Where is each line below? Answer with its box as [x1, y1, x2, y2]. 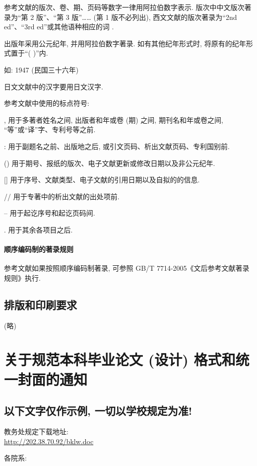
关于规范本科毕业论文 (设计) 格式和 [4, 349, 236, 370]
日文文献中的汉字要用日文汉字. [4, 81, 103, 91]
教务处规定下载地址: [4, 426, 68, 437]
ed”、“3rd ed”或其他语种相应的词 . [4, 21, 114, 32]
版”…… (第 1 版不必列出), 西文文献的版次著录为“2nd [71, 11, 237, 22]
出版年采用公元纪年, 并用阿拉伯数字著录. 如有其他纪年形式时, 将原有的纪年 [4, 38, 246, 48]
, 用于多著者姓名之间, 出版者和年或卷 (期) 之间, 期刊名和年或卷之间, [4, 114, 223, 125]
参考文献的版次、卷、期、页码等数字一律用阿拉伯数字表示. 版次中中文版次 [4, 2, 245, 12]
